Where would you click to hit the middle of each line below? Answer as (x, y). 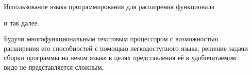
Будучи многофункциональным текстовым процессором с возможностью (111, 39)
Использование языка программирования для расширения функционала (109, 6)
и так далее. (22, 22)
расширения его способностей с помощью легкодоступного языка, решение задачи (126, 48)
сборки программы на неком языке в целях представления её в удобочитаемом (120, 57)
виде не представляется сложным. (54, 67)
